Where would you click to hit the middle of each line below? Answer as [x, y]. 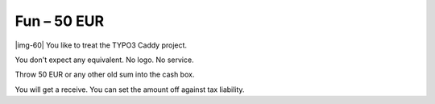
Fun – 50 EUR [60, 21]
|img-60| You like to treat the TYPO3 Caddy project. [101, 45]
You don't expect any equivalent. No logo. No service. [104, 60]
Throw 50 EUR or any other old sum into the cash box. [105, 75]
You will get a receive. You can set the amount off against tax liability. [130, 89]
